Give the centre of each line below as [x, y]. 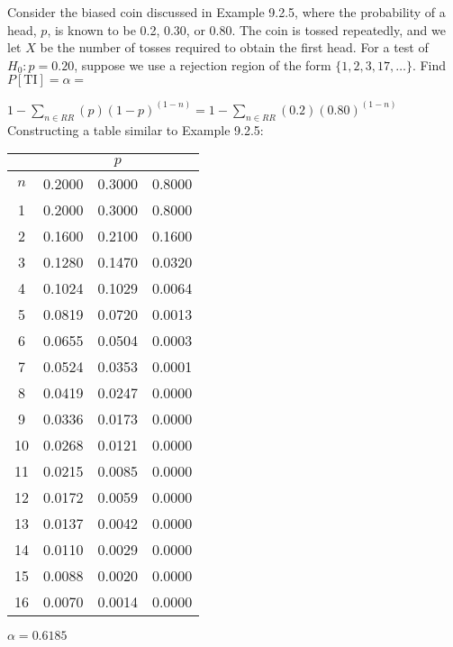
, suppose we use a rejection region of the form [203, 64]
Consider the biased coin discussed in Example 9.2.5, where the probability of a [226, 12]
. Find [429, 64]
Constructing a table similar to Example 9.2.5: [136, 129]
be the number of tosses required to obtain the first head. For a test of [234, 47]
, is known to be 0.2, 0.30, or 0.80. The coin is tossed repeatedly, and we [246, 29]
